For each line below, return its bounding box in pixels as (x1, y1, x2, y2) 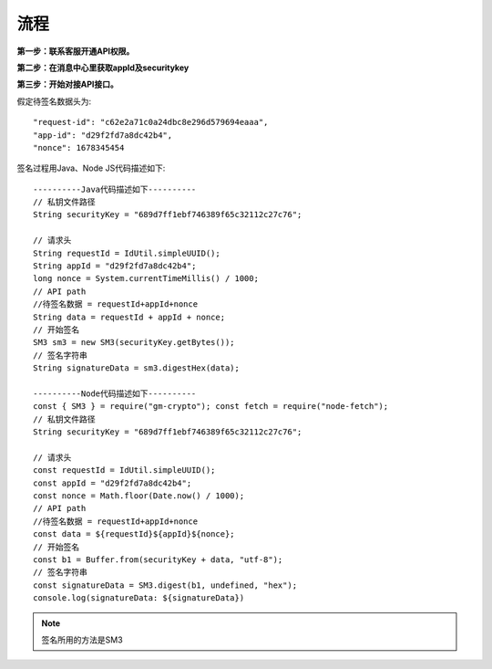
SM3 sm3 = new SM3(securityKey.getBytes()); (33, 338, 236, 348)
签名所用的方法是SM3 (41, 634, 123, 645)
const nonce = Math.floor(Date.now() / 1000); (33, 491, 245, 501)
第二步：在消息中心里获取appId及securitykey (16, 62, 190, 73)
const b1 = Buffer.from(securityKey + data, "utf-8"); (33, 555, 283, 565)
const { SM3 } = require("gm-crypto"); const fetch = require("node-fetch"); (33, 402, 389, 412)
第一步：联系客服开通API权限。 (16, 46, 135, 57)
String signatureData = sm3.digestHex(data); (33, 363, 241, 373)
